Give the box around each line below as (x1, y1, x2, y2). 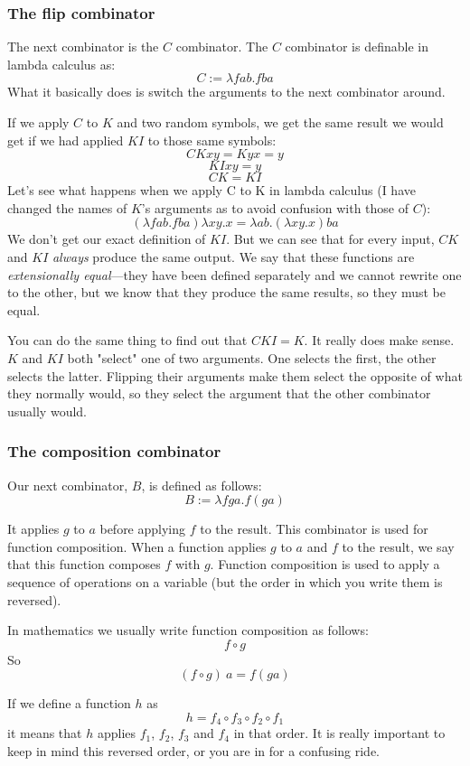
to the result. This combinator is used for (200, 519, 428, 538)
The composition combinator (7, 440, 221, 462)
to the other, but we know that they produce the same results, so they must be (7, 283, 446, 302)
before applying (99, 519, 186, 538)
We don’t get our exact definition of (7, 229, 206, 248)
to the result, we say (342, 537, 455, 556)
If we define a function (7, 694, 131, 713)
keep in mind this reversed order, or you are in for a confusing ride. (7, 741, 381, 760)
